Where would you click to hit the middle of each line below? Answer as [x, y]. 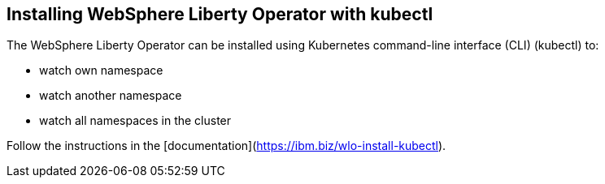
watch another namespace [111, 96]
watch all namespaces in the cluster [135, 121]
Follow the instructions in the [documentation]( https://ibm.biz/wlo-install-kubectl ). [226, 146]
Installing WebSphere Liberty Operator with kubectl [220, 14]
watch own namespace [101, 71]
